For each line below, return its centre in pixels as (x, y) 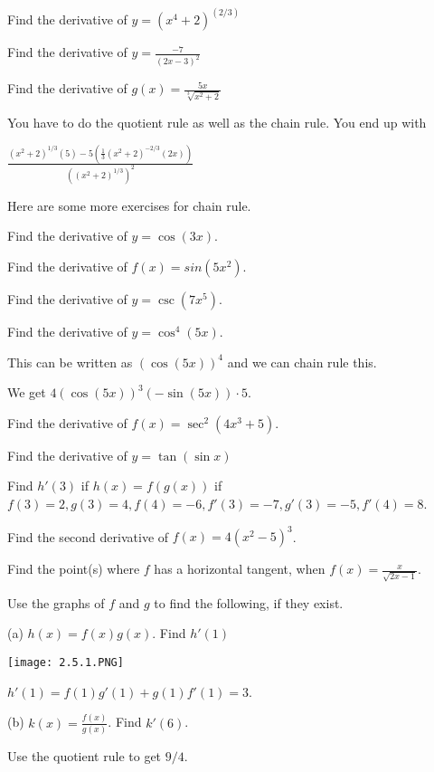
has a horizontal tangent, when (240, 569)
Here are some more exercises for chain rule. (129, 205)
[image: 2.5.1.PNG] (66, 662)
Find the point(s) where (74, 569)
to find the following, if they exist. (249, 602)
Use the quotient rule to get (85, 755)
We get (27, 392)
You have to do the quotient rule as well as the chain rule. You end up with (217, 123)
